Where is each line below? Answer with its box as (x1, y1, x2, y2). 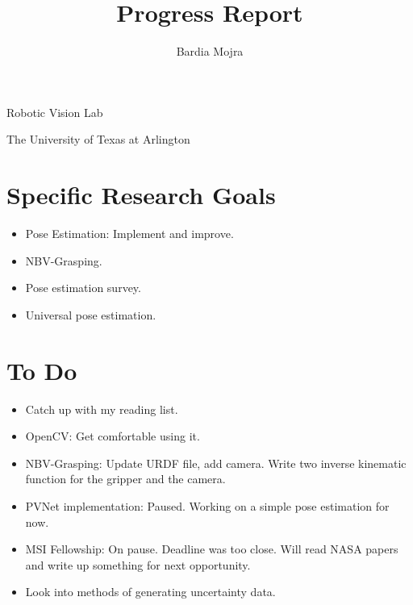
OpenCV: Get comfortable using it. (25, 428, 200, 444)
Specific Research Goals (6, 178, 276, 211)
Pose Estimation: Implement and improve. (25, 225, 234, 242)
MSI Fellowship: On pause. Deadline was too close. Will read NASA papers (25, 540, 398, 557)
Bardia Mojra (176, 43, 244, 60)
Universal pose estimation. (25, 306, 156, 323)
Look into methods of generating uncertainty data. (25, 583, 276, 600)
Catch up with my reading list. (25, 400, 178, 417)
